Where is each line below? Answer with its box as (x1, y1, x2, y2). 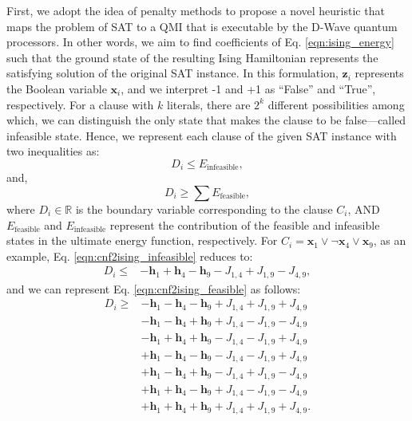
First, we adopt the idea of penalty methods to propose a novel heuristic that (6, 2, 385, 18)
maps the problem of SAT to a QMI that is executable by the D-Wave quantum (6, 18, 398, 34)
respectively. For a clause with (6, 96, 154, 112)
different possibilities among (267, 96, 405, 112)
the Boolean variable (6, 80, 107, 96)
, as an (373, 232, 406, 249)
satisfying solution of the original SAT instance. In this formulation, (6, 65, 339, 81)
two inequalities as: (6, 143, 100, 159)
